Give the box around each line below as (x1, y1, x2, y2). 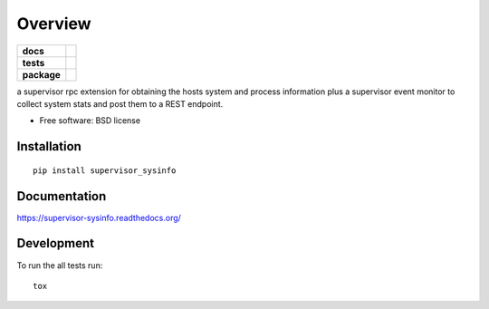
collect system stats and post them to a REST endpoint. (16, 98, 224, 109)
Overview (16, 14, 91, 34)
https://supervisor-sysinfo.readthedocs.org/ (16, 212, 181, 223)
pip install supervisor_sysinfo (33, 165, 177, 176)
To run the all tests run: (16, 259, 103, 271)
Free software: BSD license (39, 115, 140, 126)
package (22, 68, 61, 81)
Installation (16, 139, 81, 154)
